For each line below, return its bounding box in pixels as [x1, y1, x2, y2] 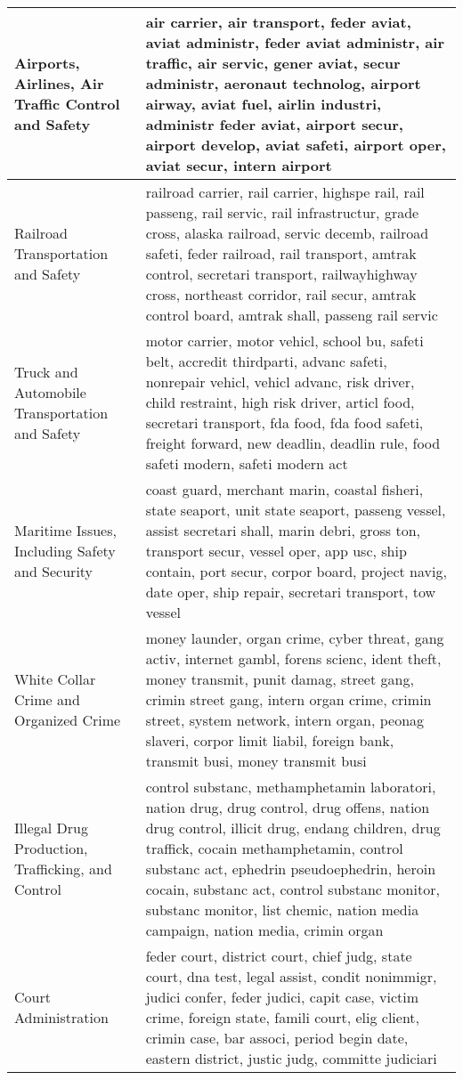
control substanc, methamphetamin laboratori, [145, 776, 436, 797]
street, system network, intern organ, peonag [145, 710, 425, 730]
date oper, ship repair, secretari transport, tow [145, 581, 436, 602]
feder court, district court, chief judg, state [145, 946, 412, 966]
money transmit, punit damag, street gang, [145, 669, 414, 689]
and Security [14, 561, 93, 581]
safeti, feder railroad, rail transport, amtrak [145, 243, 417, 264]
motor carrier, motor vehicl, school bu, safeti [145, 330, 424, 351]
